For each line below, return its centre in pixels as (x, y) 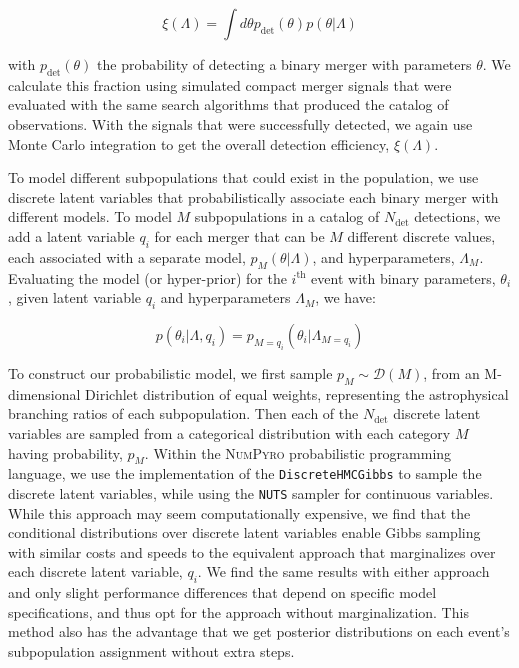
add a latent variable (71, 235)
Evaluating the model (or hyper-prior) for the (147, 277)
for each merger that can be (239, 235)
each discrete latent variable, (95, 571)
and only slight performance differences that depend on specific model (222, 592)
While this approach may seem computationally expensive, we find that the (239, 512)
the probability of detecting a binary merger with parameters (284, 64)
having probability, (65, 452)
